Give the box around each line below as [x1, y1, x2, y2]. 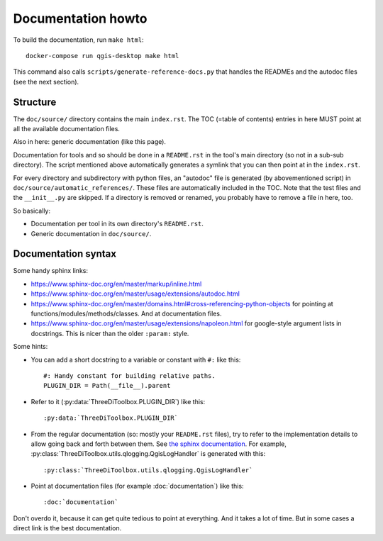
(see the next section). [13, 77, 79, 86]
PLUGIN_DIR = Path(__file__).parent [43, 381, 171, 390]
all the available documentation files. [13, 125, 121, 133]
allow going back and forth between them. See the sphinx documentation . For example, [30, 440, 287, 448]
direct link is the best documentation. [13, 524, 122, 532]
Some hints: [13, 342, 48, 351]
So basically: [13, 206, 51, 215]
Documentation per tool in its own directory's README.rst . [30, 220, 204, 228]
